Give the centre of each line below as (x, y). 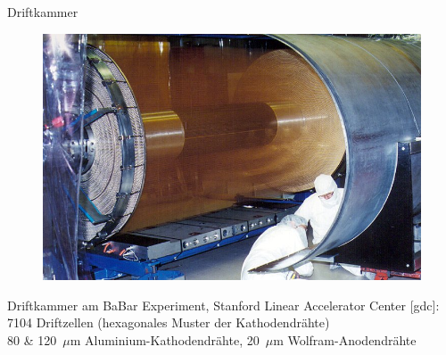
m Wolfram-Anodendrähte (345, 339)
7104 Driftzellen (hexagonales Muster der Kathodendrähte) (169, 322)
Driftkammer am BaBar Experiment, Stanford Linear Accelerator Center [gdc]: (223, 305)
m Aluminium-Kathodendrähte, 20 (165, 339)
